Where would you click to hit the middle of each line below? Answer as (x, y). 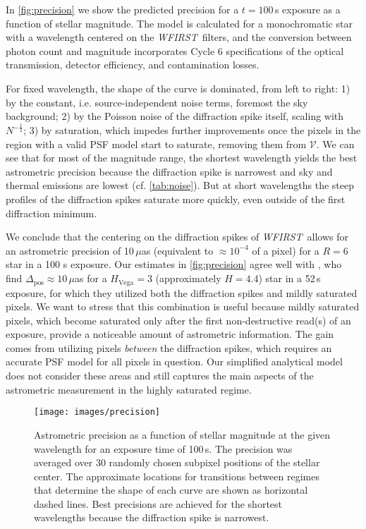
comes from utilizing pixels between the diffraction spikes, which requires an (169, 347)
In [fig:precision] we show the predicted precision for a (122, 9)
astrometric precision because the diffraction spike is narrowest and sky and (169, 171)
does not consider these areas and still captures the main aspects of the (160, 376)
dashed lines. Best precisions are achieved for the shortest (158, 503)
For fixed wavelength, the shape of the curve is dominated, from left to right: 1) (178, 88)
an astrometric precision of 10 (70, 250)
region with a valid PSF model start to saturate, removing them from (156, 144)
